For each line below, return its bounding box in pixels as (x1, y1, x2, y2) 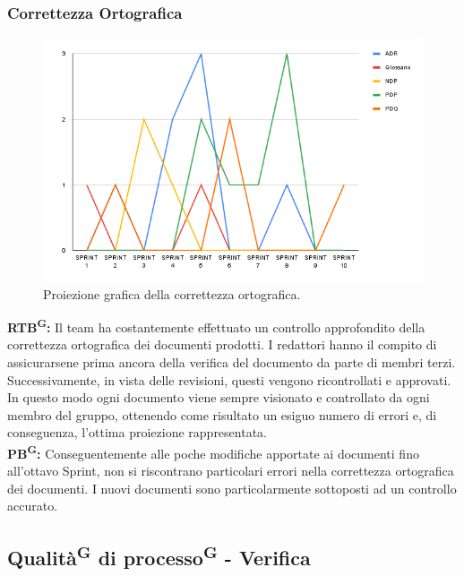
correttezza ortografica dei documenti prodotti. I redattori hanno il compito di (7, 335, 437, 354)
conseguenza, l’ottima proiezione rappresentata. (7, 423, 267, 442)
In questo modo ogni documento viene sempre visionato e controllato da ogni (7, 388, 430, 407)
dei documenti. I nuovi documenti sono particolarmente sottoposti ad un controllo (7, 478, 457, 497)
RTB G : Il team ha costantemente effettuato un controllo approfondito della (7, 315, 425, 336)
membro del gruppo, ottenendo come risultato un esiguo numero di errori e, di (7, 405, 437, 424)
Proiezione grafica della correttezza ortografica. (43, 284, 301, 303)
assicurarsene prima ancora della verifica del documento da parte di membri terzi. (7, 353, 456, 371)
